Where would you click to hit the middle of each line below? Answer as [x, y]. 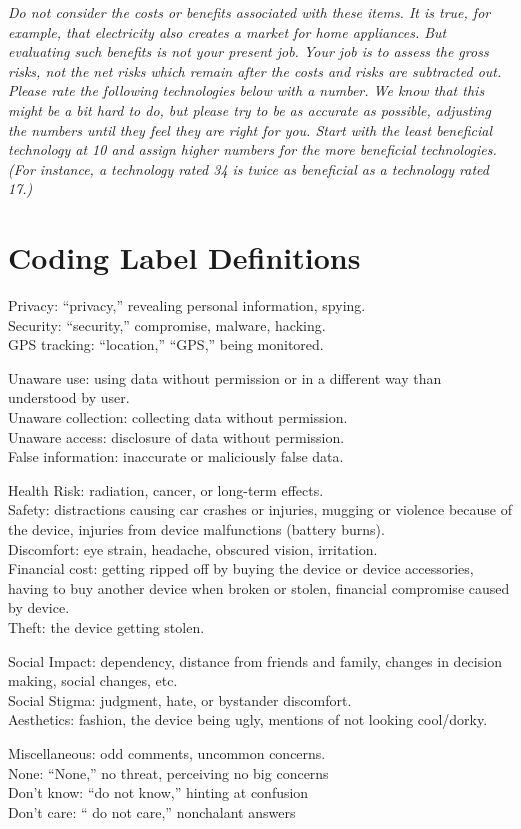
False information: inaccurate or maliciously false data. [176, 456]
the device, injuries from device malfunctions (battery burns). [196, 529]
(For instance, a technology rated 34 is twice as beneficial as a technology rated [248, 168]
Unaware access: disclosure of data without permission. [176, 436]
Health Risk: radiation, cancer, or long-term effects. [166, 489]
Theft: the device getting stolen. [106, 626]
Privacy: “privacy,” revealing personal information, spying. [187, 305]
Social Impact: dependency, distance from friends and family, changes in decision [255, 660]
